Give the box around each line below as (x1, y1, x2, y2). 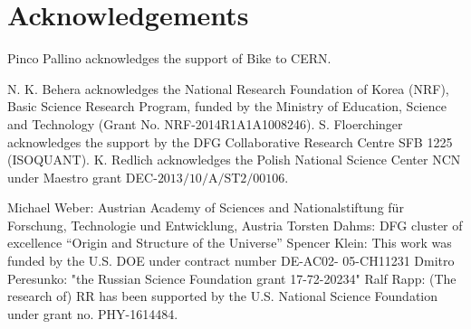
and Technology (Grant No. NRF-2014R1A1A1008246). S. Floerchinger (7, 114, 403, 133)
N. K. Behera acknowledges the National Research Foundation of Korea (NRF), (7, 79, 449, 98)
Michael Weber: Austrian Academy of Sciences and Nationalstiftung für (7, 198, 404, 217)
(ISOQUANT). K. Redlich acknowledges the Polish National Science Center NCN (7, 150, 461, 169)
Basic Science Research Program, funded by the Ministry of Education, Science (7, 97, 447, 116)
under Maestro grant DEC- (7, 167, 158, 186)
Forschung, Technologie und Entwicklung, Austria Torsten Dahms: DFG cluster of (7, 215, 463, 234)
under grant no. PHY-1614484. (7, 304, 178, 323)
